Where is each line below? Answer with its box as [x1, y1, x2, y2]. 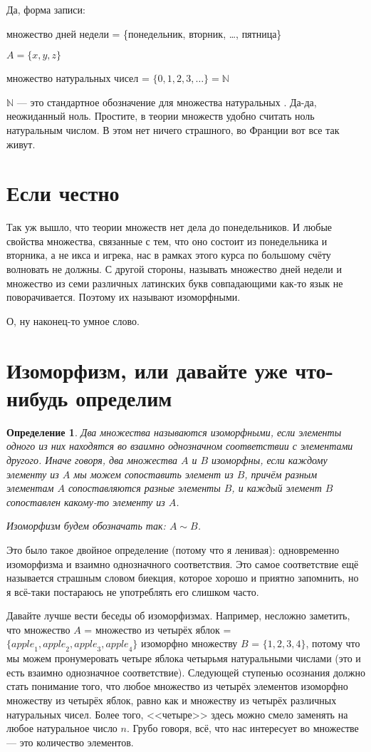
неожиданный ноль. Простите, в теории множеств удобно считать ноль [6, 108, 315, 123]
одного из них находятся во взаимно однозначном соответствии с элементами [6, 438, 353, 453]
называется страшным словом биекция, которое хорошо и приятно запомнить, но [6, 570, 359, 585]
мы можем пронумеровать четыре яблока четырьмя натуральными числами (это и [6, 651, 361, 666]
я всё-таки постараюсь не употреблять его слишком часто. [6, 584, 259, 599]
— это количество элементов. [6, 734, 134, 749]
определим [75, 383, 172, 412]
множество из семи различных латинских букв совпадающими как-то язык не [6, 275, 343, 290]
